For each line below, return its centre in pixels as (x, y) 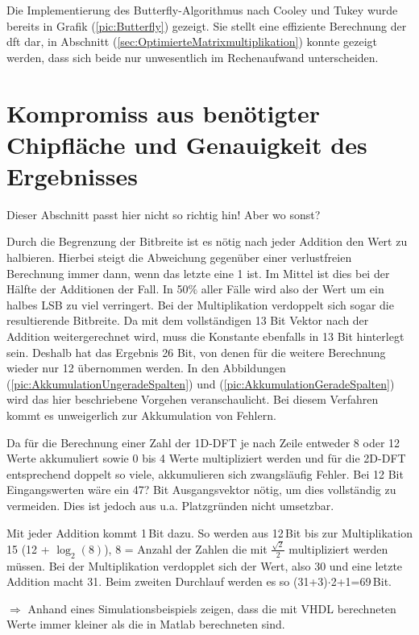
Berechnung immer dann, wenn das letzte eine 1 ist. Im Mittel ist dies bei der (198, 273)
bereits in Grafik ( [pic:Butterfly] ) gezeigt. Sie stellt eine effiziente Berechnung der (207, 25)
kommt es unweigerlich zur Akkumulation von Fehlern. (141, 415)
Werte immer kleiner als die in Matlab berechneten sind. (146, 624)
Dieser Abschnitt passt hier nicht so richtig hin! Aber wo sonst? (164, 214)
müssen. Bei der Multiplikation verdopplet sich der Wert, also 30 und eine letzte (205, 565)
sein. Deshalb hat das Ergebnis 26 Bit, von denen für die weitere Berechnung (196, 352)
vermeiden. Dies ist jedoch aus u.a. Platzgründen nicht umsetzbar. (170, 505)
